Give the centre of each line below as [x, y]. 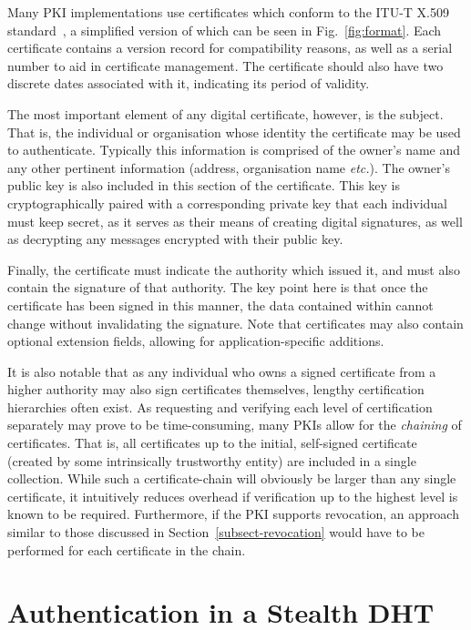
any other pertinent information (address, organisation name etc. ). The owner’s [229, 167]
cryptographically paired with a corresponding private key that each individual [227, 203]
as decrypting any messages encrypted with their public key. [175, 239]
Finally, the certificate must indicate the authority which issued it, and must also [234, 269]
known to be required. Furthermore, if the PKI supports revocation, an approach [233, 514]
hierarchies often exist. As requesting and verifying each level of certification [220, 406]
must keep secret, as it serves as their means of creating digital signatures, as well [235, 221]
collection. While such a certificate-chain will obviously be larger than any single [232, 478]
